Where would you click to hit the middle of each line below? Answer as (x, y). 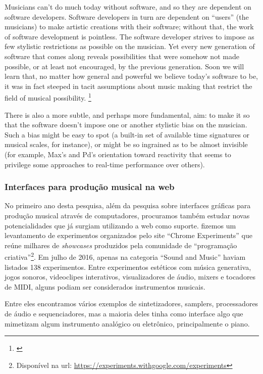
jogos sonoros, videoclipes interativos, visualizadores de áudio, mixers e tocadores (130, 277)
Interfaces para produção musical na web (90, 187)
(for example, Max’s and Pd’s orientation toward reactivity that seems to (118, 154)
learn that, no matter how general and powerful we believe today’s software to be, (131, 76)
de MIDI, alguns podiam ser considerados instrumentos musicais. (105, 286)
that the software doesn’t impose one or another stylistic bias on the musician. (126, 125)
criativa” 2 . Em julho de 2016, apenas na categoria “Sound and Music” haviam (125, 256)
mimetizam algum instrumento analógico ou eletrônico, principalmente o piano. (127, 323)
